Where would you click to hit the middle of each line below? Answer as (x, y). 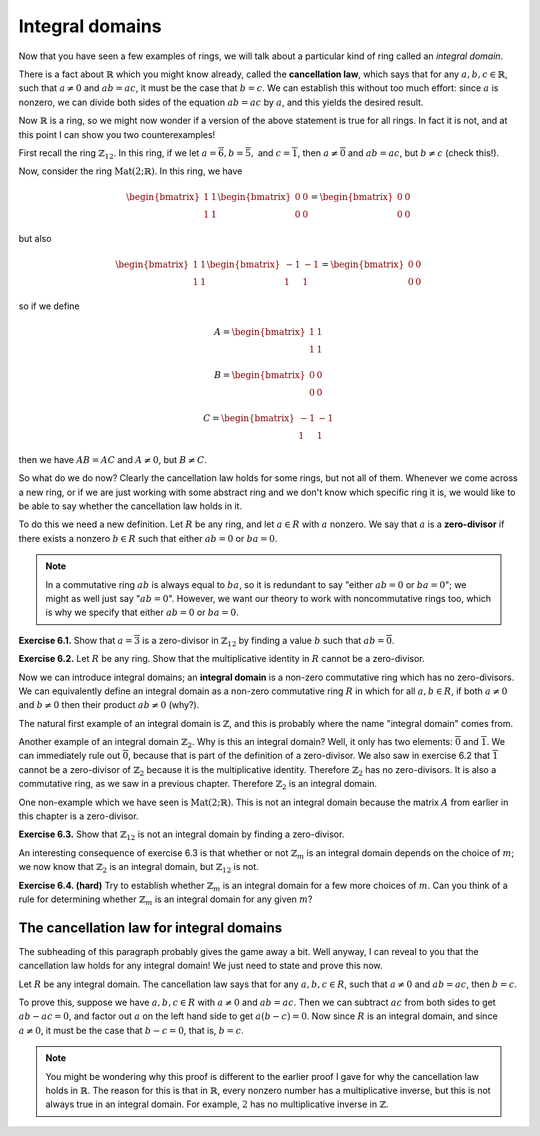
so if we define (49, 306)
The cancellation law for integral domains (150, 927)
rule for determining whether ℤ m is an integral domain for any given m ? (165, 900)
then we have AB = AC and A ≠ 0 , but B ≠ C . (113, 459)
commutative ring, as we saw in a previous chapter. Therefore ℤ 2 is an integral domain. (198, 785)
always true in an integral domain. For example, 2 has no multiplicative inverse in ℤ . (217, 1104)
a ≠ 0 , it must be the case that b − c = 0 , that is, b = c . (131, 1030)
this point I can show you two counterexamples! (117, 134)
